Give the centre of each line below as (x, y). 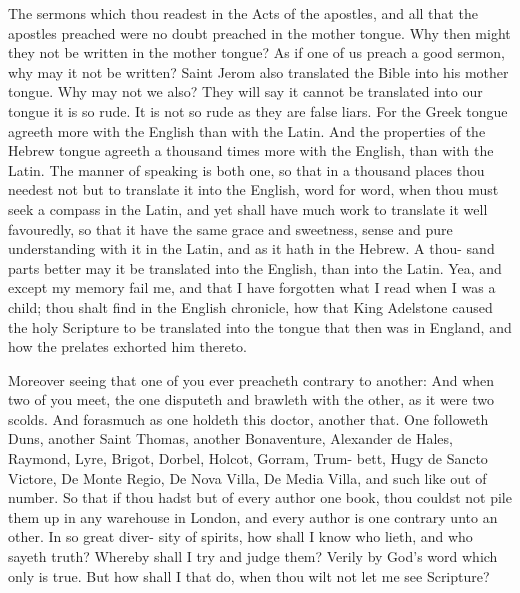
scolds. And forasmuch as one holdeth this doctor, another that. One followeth (248, 418)
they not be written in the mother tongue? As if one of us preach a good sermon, (256, 52)
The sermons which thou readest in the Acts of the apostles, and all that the (243, 13)
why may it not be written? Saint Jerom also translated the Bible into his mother (258, 71)
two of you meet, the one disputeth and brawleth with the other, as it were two (251, 399)
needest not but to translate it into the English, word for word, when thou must (253, 189)
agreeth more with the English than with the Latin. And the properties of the (247, 130)
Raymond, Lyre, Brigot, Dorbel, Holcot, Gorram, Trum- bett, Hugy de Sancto (248, 458)
